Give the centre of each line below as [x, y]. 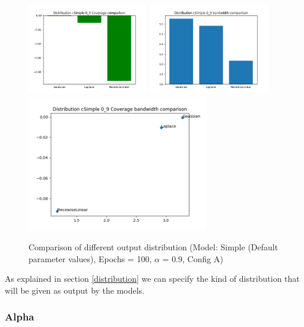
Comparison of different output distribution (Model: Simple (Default [153, 247]
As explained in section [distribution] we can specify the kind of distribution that [152, 279]
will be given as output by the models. [75, 290]
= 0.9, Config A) [193, 258]
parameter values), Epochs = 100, [90, 258]
